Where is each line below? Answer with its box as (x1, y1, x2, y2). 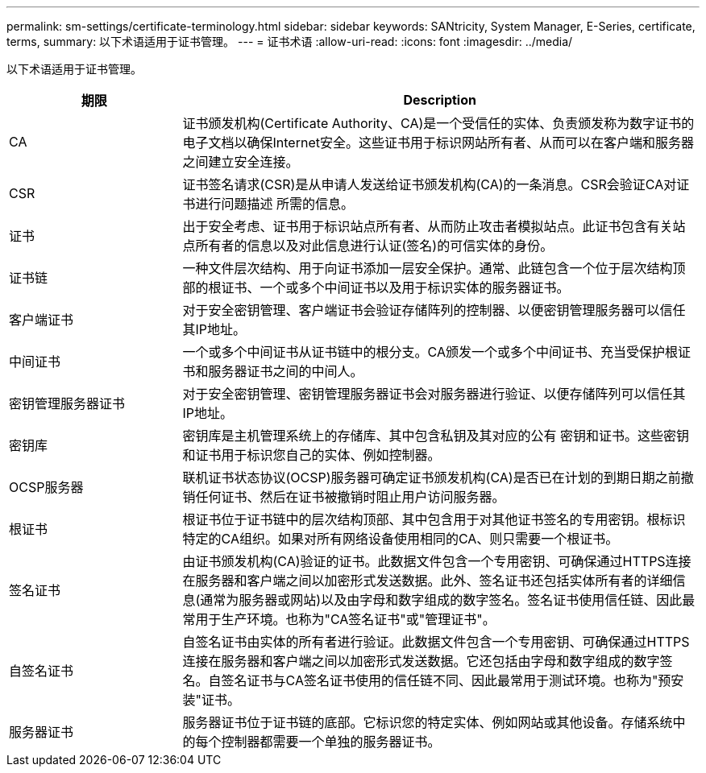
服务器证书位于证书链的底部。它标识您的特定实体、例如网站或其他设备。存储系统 (182, 714, 673, 730)
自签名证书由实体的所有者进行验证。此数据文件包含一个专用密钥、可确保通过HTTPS (182, 634, 690, 650)
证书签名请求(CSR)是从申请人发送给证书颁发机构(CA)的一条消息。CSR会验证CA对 (182, 176, 677, 192)
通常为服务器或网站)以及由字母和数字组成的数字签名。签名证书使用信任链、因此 (200, 592, 683, 608)
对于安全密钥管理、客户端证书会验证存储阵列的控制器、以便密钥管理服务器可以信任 (182, 302, 686, 318)
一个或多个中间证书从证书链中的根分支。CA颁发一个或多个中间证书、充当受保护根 (182, 344, 678, 360)
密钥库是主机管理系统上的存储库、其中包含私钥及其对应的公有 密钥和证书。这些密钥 (182, 428, 690, 444)
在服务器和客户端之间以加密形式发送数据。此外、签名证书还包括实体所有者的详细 (182, 573, 673, 589)
